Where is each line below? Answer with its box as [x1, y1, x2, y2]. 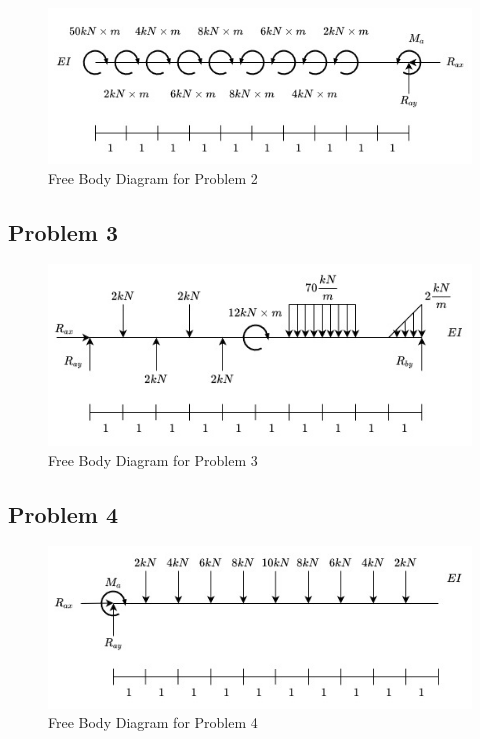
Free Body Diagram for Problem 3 [48, 449, 258, 470]
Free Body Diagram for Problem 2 [48, 167, 258, 188]
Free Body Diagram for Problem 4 [48, 712, 258, 733]
